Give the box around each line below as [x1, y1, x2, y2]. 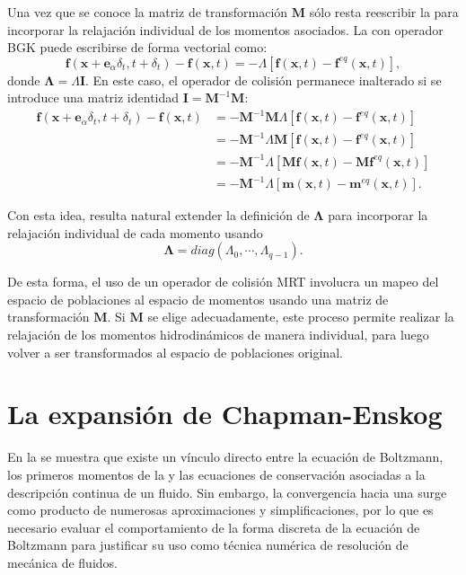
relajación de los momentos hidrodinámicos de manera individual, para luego [7, 325, 429, 344]
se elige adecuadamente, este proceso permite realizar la [147, 307, 454, 326]
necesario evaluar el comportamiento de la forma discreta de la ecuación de [7, 517, 420, 536]
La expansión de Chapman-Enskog [7, 395, 443, 432]
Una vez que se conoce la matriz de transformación [7, 3, 288, 21]
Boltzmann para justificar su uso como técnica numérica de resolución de [7, 535, 409, 554]
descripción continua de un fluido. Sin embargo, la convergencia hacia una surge [7, 482, 447, 501]
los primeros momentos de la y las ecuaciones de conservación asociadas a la [7, 464, 426, 483]
